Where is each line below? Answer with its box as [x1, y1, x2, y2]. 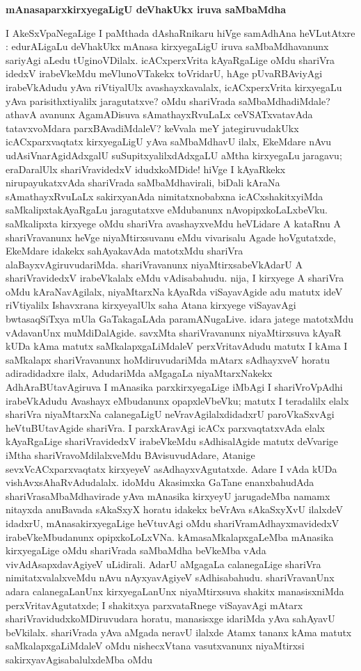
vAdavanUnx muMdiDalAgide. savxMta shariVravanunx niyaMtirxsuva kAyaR [6, 325, 342, 339]
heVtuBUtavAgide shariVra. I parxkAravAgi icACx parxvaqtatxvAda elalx [6, 420, 326, 435]
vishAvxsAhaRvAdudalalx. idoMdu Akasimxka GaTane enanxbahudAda [6, 475, 314, 490]
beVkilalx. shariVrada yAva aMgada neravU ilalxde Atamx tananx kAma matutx [6, 624, 352, 639]
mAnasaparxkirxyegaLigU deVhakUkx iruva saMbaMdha [6, 2, 287, 16]
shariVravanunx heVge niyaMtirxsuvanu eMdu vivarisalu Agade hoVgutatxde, [6, 229, 336, 244]
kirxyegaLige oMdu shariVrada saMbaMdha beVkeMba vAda [6, 543, 266, 558]
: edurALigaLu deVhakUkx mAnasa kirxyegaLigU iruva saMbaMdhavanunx [6, 39, 329, 54]
